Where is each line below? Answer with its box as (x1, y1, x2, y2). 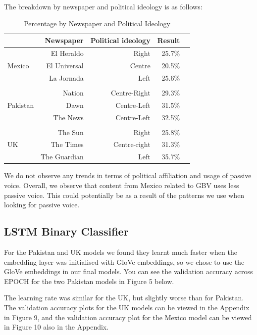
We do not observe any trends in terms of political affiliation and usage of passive (4, 170, 252, 181)
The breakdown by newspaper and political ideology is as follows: (4, 1, 203, 11)
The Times (51, 139, 84, 149)
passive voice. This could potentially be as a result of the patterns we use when (4, 190, 245, 200)
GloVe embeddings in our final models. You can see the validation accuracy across (4, 266, 253, 277)
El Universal (46, 60, 84, 70)
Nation (63, 87, 84, 97)
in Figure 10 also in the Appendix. (4, 322, 109, 332)
